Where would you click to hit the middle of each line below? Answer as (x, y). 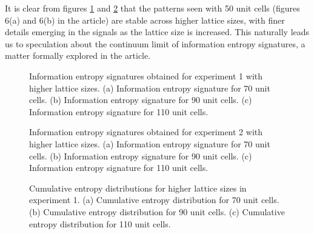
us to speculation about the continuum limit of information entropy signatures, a (155, 43)
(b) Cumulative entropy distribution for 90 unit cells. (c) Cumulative (157, 211)
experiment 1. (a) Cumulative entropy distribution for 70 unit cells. (154, 200)
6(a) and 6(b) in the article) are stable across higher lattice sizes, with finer (145, 20)
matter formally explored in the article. (78, 55)
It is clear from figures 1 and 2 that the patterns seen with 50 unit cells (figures (152, 8)
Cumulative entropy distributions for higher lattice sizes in (138, 188)
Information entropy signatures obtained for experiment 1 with (146, 75)
